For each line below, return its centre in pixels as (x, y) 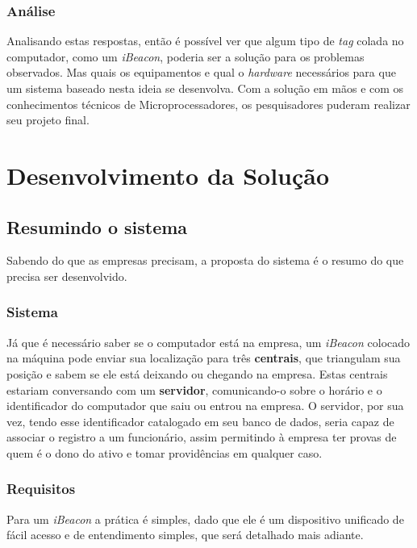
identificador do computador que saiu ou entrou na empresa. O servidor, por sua (205, 406)
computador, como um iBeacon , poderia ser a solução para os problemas (186, 56)
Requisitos (41, 489)
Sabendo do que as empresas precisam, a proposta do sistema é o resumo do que (205, 260)
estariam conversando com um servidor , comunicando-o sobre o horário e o (194, 389)
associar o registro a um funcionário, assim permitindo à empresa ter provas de (202, 437)
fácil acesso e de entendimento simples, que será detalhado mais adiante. (185, 535)
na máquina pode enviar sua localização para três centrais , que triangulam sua (204, 358)
